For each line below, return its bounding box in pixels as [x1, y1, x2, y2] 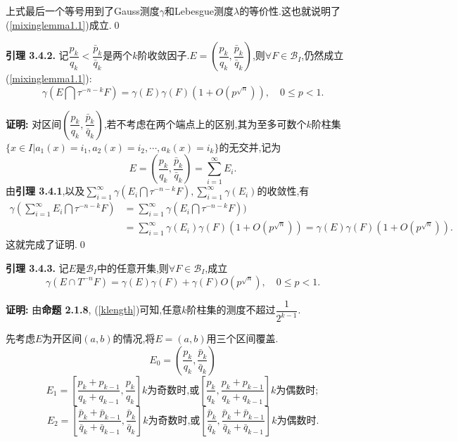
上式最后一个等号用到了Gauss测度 [6, 4, 160, 18]
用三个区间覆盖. [206, 331, 279, 346]
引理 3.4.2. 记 [6, 48, 69, 63]
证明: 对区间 [6, 116, 62, 131]
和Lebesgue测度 [165, 4, 234, 18]
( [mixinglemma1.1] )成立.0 [6, 17, 120, 32]
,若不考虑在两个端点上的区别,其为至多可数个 [103, 116, 307, 131]
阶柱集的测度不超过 [186, 302, 276, 317]
